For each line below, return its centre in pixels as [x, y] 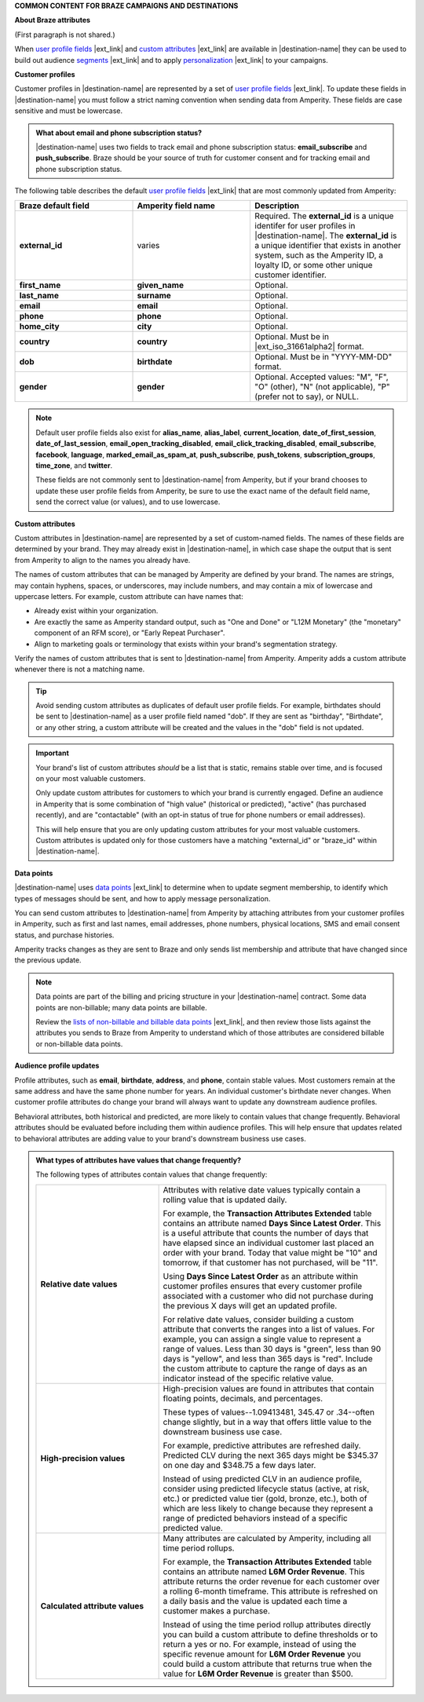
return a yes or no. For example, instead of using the [260, 1644]
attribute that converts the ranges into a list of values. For [269, 1329]
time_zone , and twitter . [74, 466]
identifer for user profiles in [305, 226]
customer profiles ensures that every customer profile [263, 1286]
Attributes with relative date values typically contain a [262, 1189]
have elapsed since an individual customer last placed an [269, 1243]
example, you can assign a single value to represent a [262, 1339]
